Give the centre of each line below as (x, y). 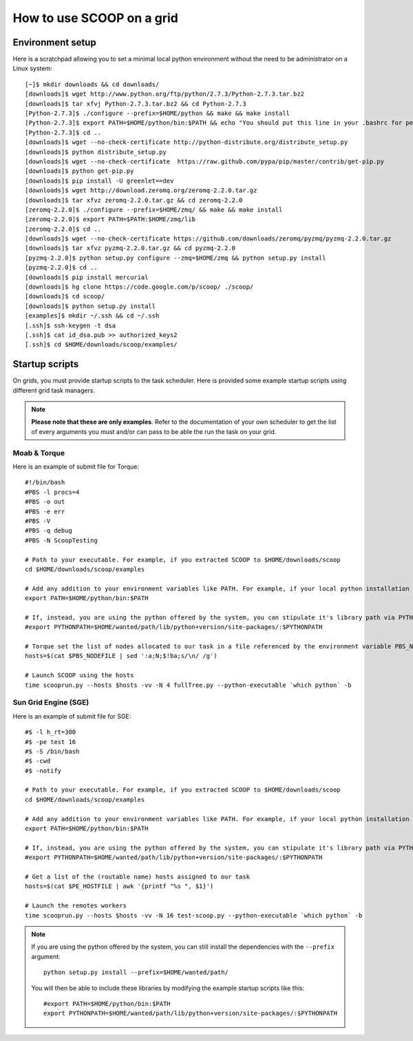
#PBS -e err (45, 511)
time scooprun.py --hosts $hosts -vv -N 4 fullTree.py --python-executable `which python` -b (188, 685)
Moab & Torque (39, 453)
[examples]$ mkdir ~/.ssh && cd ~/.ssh (92, 316)
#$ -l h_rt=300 (51, 732)
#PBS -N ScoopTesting (61, 540)
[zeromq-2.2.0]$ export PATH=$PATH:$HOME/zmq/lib (110, 219)
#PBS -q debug (49, 531)
